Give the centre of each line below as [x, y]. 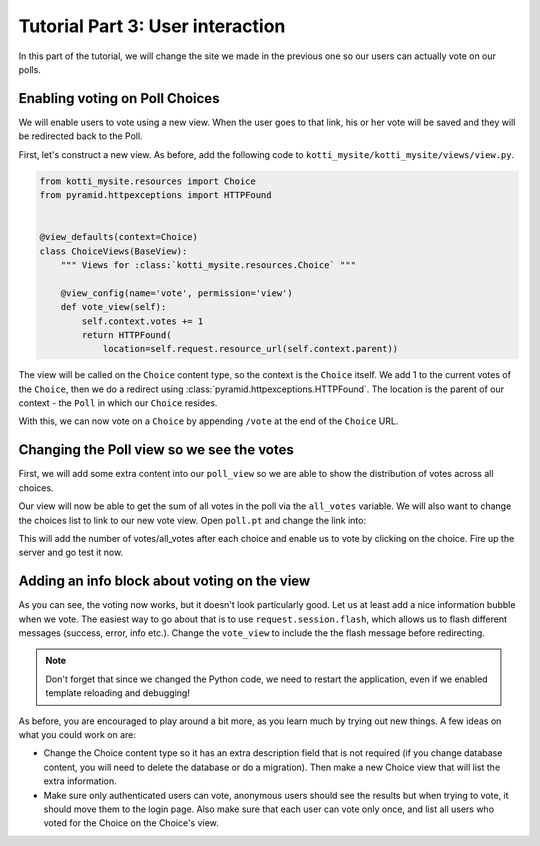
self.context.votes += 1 [142, 321]
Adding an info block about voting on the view [164, 581]
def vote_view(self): [113, 307]
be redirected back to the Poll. [81, 136]
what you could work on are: [77, 734]
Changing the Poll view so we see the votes [156, 450]
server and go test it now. [71, 552]
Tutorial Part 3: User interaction [152, 26]
